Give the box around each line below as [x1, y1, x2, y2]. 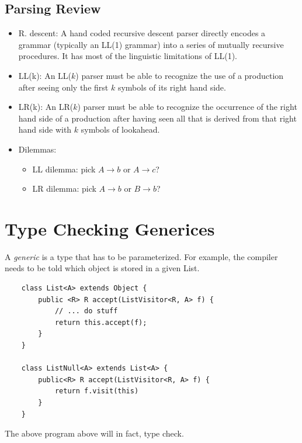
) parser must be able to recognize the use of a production [75, 69, 284, 81]
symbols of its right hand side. [117, 81, 226, 93]
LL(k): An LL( [18, 69, 72, 81]
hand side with [18, 123, 72, 136]
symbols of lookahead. [81, 123, 160, 136]
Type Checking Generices [5, 216, 215, 240]
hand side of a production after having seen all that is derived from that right [18, 112, 297, 124]
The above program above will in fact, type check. [5, 427, 184, 439]
